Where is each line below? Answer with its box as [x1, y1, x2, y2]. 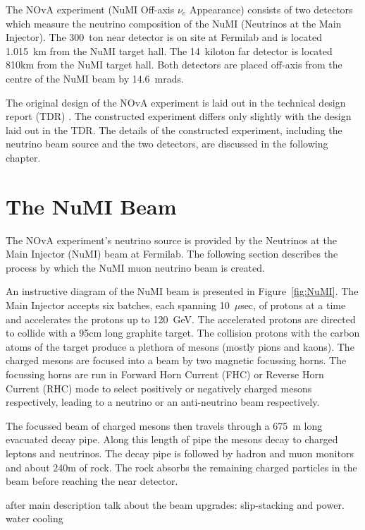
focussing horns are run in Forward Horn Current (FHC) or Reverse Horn [6, 367, 324, 381]
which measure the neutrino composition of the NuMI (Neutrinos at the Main [6, 16, 342, 30]
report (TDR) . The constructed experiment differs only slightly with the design [6, 109, 352, 124]
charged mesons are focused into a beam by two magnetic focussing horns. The [6, 353, 347, 368]
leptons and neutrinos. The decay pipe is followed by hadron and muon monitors [6, 445, 354, 460]
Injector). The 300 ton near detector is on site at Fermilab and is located [6, 30, 322, 44]
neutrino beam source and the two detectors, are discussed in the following [6, 136, 328, 151]
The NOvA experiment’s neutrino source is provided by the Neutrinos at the [6, 232, 337, 247]
